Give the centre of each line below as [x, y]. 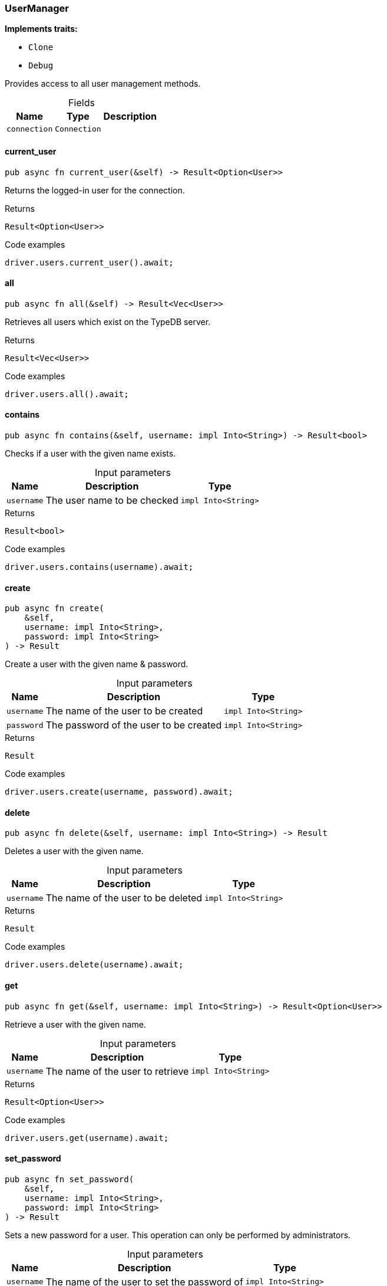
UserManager [37, 8]
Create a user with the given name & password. [97, 664]
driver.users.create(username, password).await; [119, 792]
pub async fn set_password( [70, 1179]
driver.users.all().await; [67, 394]
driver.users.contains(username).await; [99, 567]
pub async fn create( [54, 608]
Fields [82, 103]
